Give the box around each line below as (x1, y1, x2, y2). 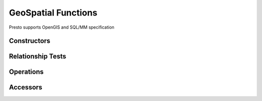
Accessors (9, 83, 43, 92)
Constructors (9, 37, 50, 45)
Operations (9, 68, 44, 76)
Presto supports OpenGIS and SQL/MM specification (9, 24, 115, 30)
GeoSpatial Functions (9, 7, 98, 18)
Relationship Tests (9, 52, 66, 61)
